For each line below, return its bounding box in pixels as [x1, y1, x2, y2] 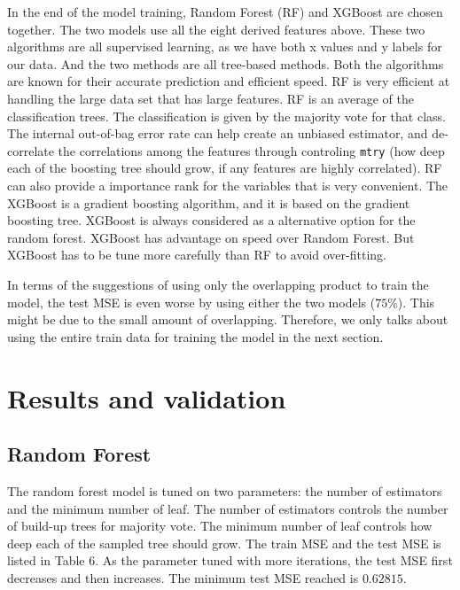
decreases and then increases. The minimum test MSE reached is [7, 568, 359, 586]
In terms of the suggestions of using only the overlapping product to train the [7, 275, 429, 293]
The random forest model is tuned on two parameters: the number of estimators [7, 481, 442, 500]
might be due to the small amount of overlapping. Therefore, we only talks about [7, 310, 448, 329]
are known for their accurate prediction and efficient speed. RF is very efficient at [7, 72, 450, 90]
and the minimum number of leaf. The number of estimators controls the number [7, 499, 448, 517]
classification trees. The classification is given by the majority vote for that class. [7, 106, 446, 125]
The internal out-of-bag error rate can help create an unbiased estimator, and [7, 124, 428, 143]
